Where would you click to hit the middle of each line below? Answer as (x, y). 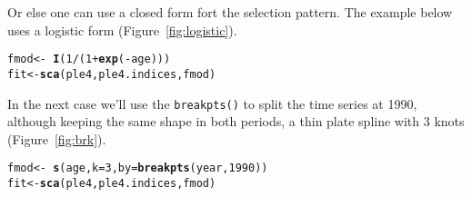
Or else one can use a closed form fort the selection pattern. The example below (230, 12)
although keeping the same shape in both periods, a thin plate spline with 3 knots (236, 121)
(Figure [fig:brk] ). (57, 138)
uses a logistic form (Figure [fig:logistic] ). (122, 30)
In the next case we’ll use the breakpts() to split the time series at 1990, (212, 103)
